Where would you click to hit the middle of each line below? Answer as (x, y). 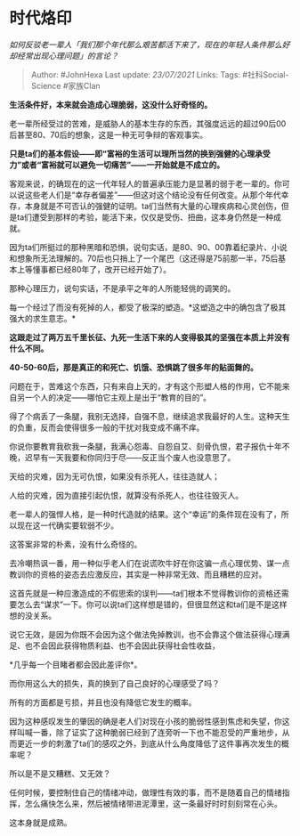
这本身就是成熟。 (41, 822)
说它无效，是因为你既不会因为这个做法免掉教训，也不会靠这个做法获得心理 (146, 634)
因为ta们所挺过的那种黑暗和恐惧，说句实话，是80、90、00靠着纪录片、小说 (148, 247)
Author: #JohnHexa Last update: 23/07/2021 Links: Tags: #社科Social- (160, 74)
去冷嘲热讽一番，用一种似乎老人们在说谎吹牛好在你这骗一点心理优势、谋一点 (150, 563)
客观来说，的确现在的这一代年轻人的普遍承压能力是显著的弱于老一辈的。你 (146, 183)
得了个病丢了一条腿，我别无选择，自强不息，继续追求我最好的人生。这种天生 (150, 416)
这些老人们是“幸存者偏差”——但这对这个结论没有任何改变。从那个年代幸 (157, 195)
